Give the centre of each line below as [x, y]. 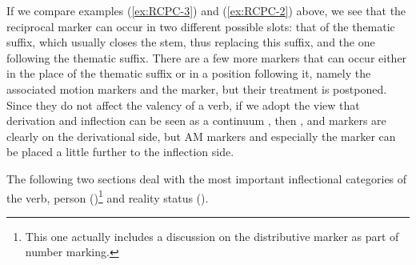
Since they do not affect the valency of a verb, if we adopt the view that [183, 104]
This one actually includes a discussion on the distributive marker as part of [212, 236]
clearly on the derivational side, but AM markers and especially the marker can [201, 136]
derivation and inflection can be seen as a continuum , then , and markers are [196, 120]
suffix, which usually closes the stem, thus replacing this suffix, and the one [191, 42]
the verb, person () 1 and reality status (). [108, 196]
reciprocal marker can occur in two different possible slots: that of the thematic [201, 26]
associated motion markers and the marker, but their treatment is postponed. [197, 88]
